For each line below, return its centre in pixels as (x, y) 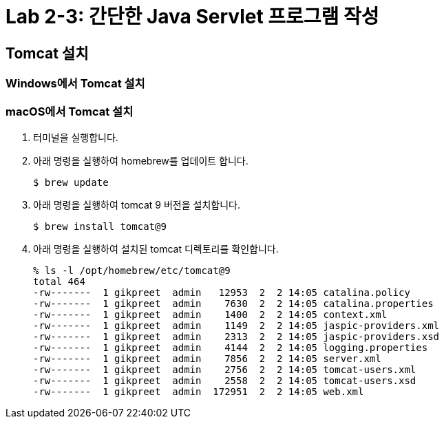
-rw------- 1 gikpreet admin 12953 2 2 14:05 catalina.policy (222, 292)
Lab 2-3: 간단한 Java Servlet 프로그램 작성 (192, 17)
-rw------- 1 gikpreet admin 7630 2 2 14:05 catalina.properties (233, 303)
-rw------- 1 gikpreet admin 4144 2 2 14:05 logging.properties (231, 347)
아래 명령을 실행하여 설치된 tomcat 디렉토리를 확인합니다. (156, 248)
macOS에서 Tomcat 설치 (70, 111)
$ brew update (71, 182)
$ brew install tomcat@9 (100, 226)
